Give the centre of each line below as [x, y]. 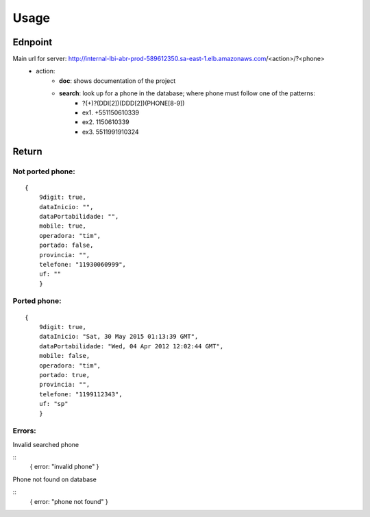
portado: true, [64, 375]
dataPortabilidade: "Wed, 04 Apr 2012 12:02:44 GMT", [131, 346]
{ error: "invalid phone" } [64, 467]
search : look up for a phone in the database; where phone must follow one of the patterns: [187, 93]
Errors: [25, 431]
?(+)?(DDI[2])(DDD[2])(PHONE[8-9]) [134, 103]
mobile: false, [64, 356]
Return [27, 151]
